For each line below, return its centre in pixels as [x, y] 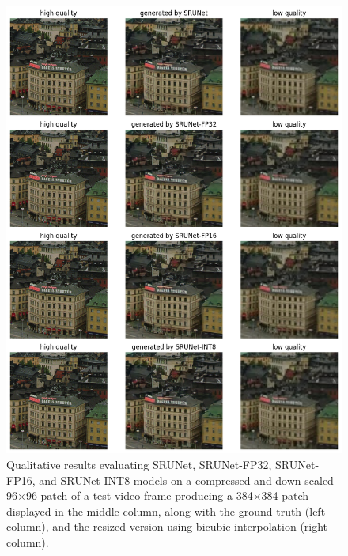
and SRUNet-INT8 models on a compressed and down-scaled [186, 480]
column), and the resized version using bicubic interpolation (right [167, 526]
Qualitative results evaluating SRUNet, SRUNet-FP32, [139, 464]
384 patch [285, 495]
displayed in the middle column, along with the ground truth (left [166, 511]
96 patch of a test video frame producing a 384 [139, 495]
